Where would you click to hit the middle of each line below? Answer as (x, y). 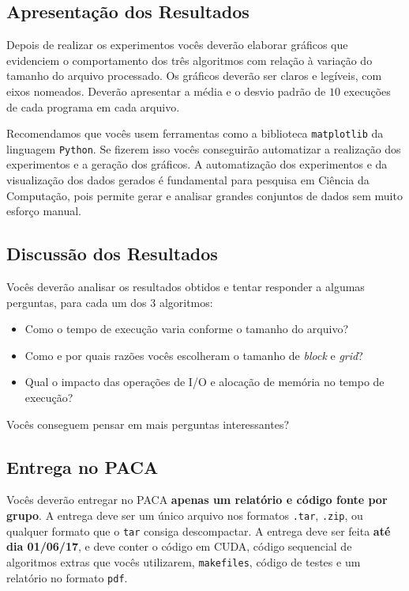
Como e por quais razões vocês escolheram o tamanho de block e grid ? (194, 355)
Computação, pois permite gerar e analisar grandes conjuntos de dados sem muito (204, 195)
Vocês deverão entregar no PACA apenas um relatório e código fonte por (197, 500)
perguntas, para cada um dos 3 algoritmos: (110, 302)
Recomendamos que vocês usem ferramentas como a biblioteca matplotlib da (195, 133)
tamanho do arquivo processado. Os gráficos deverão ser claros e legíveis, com (194, 76)
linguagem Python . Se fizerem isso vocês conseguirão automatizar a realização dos (204, 148)
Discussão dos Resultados (112, 254)
